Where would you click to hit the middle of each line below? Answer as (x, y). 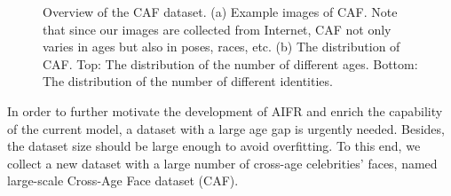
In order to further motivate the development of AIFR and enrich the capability (225, 110)
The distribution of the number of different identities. (188, 81)
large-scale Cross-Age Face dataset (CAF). (123, 180)
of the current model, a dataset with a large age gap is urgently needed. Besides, (226, 128)
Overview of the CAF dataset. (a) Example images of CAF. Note (220, 12)
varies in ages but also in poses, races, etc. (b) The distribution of (222, 47)
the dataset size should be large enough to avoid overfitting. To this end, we (214, 146)
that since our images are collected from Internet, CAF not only (217, 29)
